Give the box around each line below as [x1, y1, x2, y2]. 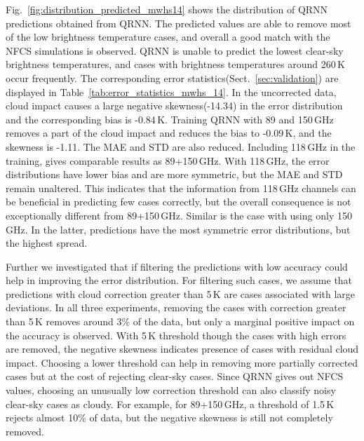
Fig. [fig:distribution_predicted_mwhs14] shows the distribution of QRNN [6, 2, 328, 16]
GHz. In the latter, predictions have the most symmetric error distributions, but [6, 222, 351, 236]
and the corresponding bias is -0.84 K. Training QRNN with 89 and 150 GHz [6, 111, 334, 126]
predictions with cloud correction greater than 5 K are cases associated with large [6, 286, 356, 301]
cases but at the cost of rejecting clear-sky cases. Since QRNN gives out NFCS [6, 369, 344, 384]
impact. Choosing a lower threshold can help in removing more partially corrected [6, 355, 358, 369]
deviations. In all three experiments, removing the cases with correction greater [6, 300, 346, 315]
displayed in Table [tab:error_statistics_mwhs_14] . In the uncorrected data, [6, 84, 337, 99]
